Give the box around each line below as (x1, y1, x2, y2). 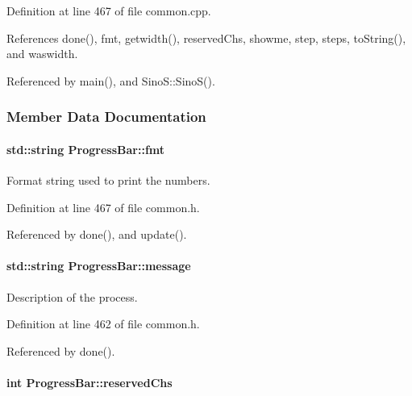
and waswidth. (6, 45, 78, 62)
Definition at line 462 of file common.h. (6, 315, 200, 332)
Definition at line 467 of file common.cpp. (6, 2, 211, 19)
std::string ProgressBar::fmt (6, 140, 165, 157)
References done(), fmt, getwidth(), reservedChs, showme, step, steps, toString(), (6, 29, 406, 46)
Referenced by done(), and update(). (6, 226, 187, 243)
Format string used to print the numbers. (6, 172, 210, 189)
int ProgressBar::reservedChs (6, 373, 173, 390)
